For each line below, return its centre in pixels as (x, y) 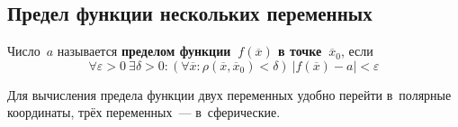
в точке (300, 51)
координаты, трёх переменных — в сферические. (144, 112)
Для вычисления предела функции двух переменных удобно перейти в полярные (229, 94)
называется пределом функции (144, 51)
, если (357, 51)
